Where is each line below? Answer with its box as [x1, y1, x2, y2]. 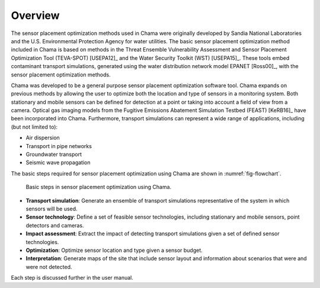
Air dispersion [25, 134, 60, 142]
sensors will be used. [25, 205, 78, 212]
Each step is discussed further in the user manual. [11, 274, 133, 281]
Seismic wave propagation [25, 159, 91, 166]
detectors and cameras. [25, 222, 84, 229]
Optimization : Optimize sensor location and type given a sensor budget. [25, 247, 203, 254]
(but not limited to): [11, 123, 58, 130]
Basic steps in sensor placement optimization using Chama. [25, 184, 172, 191]
